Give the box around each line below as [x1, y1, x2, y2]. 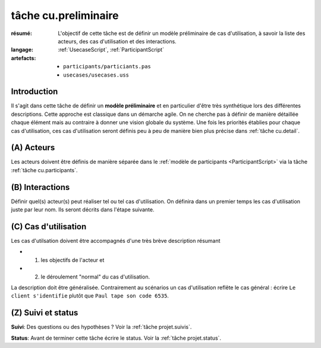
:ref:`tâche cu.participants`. [11, 166, 78, 173]
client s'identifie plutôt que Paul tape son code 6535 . [11, 292, 169, 299]
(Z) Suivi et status [11, 308, 78, 318]
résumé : [11, 30, 33, 37]
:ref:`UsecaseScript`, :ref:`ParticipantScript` [58, 46, 165, 53]
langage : [11, 46, 34, 53]
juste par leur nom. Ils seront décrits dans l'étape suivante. [11, 206, 155, 213]
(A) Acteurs [11, 143, 55, 153]
